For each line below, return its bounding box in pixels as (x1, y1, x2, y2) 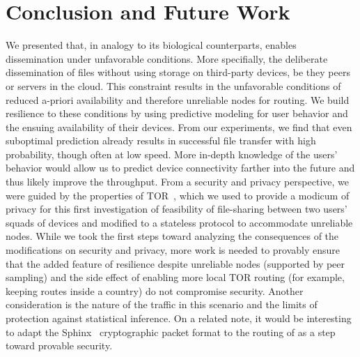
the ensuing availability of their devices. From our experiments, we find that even (6, 119, 352, 134)
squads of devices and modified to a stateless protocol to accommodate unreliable (6, 215, 353, 229)
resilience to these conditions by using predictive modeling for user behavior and (6, 106, 348, 121)
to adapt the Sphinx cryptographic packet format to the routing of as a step (6, 324, 336, 339)
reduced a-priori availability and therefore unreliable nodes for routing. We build (6, 92, 350, 107)
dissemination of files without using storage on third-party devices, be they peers (6, 65, 350, 79)
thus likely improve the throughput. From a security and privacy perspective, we (6, 174, 350, 189)
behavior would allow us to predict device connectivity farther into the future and (6, 160, 355, 175)
